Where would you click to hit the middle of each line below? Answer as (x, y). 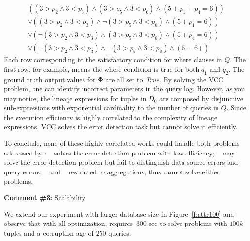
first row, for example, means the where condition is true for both (102, 69)
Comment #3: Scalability (45, 198)
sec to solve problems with (188, 223)
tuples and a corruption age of (49, 232)
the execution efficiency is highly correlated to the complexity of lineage (111, 117)
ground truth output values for (50, 79)
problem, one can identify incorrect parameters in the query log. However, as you (125, 89)
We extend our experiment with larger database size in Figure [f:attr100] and (119, 214)
